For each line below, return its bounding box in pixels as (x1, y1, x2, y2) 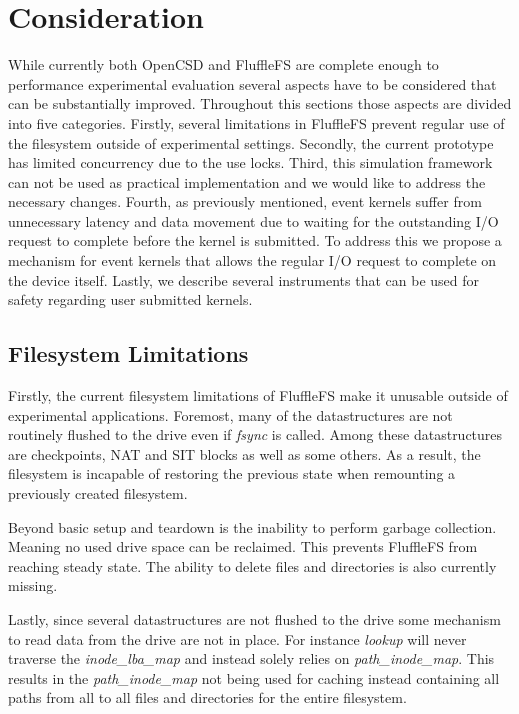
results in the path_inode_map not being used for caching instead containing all (8, 667, 500, 688)
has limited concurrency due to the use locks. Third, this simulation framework (8, 152, 493, 173)
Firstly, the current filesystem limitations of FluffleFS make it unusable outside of (8, 385, 508, 406)
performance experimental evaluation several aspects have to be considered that (8, 73, 497, 94)
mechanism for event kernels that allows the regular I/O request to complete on (8, 250, 497, 271)
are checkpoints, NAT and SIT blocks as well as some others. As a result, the (8, 443, 481, 464)
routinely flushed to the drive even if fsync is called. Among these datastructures (8, 424, 503, 445)
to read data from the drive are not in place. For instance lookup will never (8, 628, 467, 649)
